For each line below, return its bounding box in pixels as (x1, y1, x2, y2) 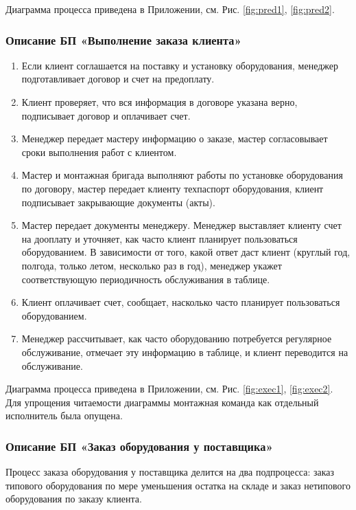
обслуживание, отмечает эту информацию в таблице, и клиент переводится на (21, 344, 348, 359)
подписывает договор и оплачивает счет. (21, 108, 191, 122)
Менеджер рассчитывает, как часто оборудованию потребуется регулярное (21, 331, 332, 346)
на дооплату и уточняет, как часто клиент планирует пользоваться (21, 231, 298, 245)
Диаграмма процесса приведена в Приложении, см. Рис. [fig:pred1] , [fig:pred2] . (5, 2, 335, 16)
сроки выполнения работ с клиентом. (21, 144, 177, 159)
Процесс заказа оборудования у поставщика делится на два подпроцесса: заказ (5, 465, 335, 479)
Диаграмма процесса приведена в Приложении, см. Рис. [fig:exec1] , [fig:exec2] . (5, 381, 333, 396)
